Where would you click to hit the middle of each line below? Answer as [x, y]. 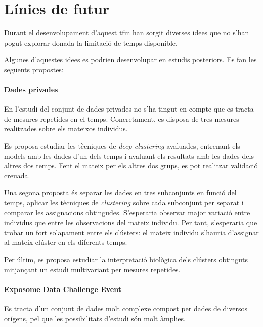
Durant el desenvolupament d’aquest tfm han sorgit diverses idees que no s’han [127, 33]
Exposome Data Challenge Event [63, 289]
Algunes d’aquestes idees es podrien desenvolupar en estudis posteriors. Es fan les [130, 60]
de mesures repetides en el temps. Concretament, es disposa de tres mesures [122, 118]
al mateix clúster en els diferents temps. [66, 242]
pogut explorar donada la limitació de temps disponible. [91, 42]
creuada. [17, 175]
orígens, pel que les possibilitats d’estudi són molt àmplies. [95, 318]
